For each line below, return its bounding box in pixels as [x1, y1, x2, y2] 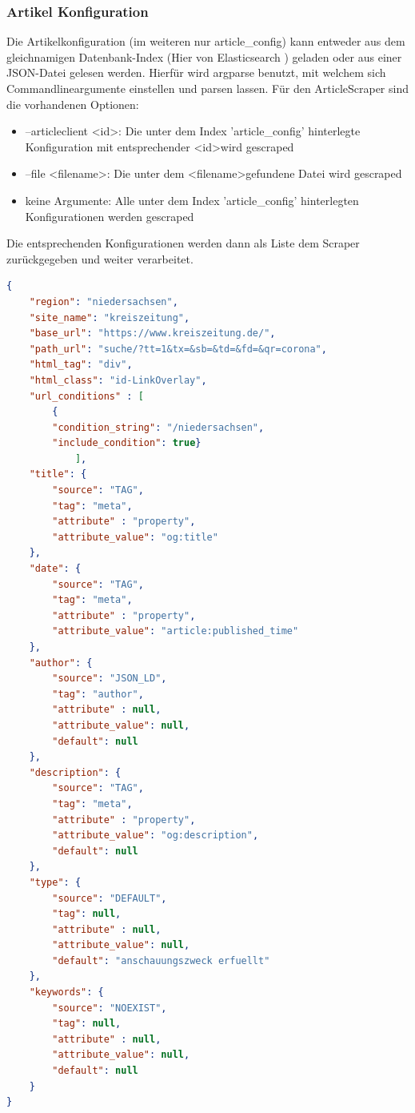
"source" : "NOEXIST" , [52, 1002, 167, 1014]
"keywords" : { [29, 986, 104, 998]
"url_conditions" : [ [29, 390, 144, 402]
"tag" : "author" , [52, 688, 144, 700]
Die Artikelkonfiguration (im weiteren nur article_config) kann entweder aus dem [6, 33, 405, 50]
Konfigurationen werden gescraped [25, 207, 194, 224]
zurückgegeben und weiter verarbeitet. [6, 250, 194, 267]
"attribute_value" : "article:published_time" [52, 625, 299, 637]
